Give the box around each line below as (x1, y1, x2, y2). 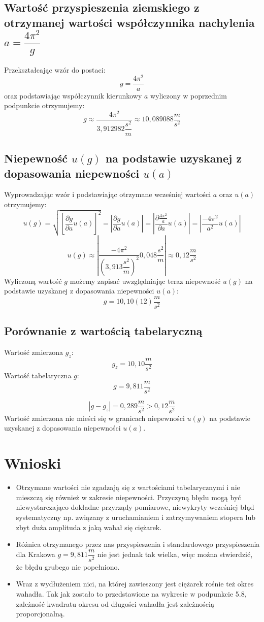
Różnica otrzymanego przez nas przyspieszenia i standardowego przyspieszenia (16, 539, 260, 549)
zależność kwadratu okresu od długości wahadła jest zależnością (16, 598, 214, 609)
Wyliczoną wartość (4, 275, 62, 286)
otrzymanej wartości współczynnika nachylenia (4, 14, 255, 30)
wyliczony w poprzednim (150, 90, 227, 101)
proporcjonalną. (16, 608, 65, 619)
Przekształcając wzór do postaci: (4, 64, 106, 75)
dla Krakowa (16, 549, 55, 560)
